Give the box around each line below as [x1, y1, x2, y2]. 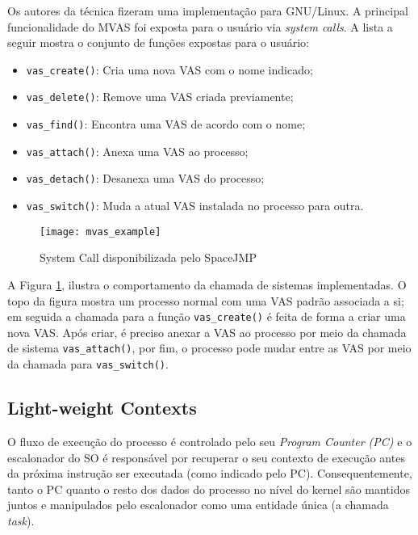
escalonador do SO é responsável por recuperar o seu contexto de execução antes [7, 449, 405, 465]
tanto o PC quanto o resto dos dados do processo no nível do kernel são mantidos [7, 480, 410, 497]
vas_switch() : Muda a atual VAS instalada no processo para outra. [26, 197, 364, 214]
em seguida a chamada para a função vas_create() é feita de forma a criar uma [7, 308, 406, 325]
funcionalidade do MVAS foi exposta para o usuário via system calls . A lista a [7, 18, 393, 35]
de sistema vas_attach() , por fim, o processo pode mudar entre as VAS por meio [7, 339, 412, 356]
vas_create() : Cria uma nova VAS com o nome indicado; [26, 61, 313, 78]
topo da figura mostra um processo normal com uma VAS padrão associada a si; [7, 292, 404, 309]
